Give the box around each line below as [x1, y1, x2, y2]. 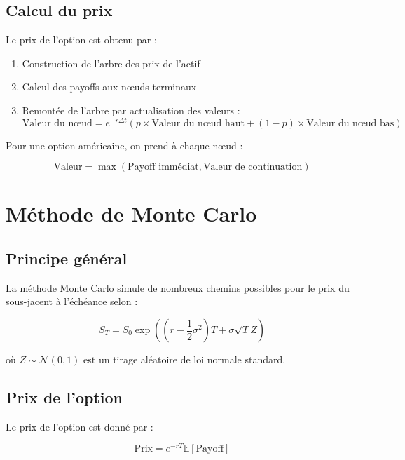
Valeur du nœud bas [306, 118, 394, 128]
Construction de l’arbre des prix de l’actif [22, 55, 200, 70]
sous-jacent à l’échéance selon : [6, 294, 138, 309]
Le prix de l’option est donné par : [6, 419, 153, 433]
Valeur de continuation [203, 162, 303, 172]
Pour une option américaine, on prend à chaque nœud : [6, 137, 243, 152]
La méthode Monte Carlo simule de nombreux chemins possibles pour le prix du [6, 280, 350, 295]
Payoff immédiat [128, 162, 199, 172]
